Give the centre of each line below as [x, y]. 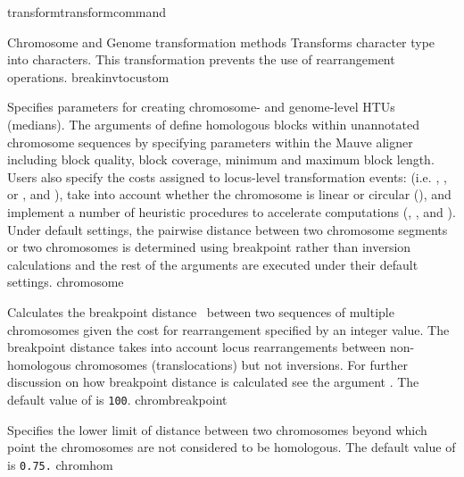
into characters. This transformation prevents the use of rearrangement [201, 59]
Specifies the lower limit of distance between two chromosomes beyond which [217, 429]
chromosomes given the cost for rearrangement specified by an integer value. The [228, 329]
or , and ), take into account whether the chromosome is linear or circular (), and [229, 194]
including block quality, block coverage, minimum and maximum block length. [221, 159]
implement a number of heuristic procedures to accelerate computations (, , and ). [232, 211]
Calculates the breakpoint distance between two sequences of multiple [201, 311]
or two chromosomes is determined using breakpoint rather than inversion [209, 247]
